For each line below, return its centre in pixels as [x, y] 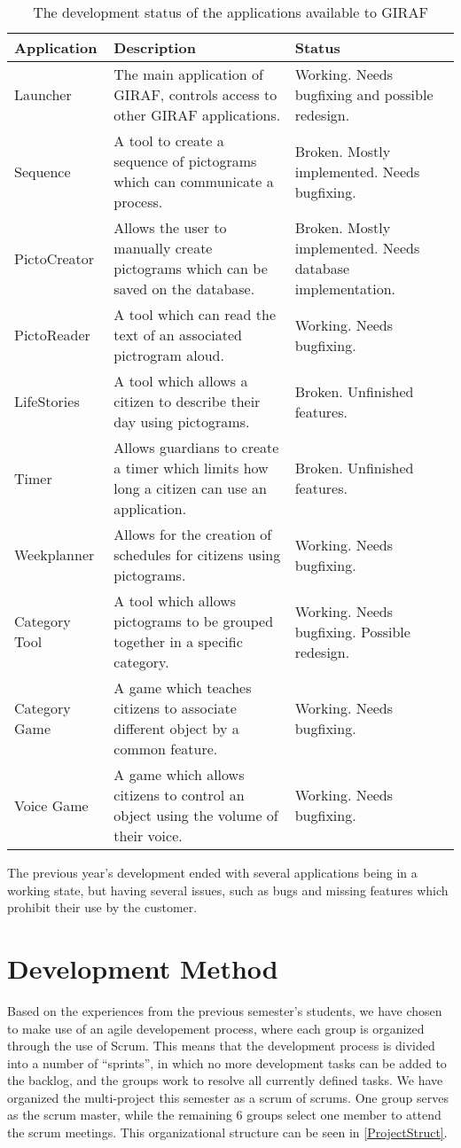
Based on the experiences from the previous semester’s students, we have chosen [225, 1010]
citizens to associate [175, 708]
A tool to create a [169, 141]
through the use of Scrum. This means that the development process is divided [221, 1046]
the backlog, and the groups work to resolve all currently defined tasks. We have [225, 1080]
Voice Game [51, 805]
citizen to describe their [187, 401]
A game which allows [179, 774]
